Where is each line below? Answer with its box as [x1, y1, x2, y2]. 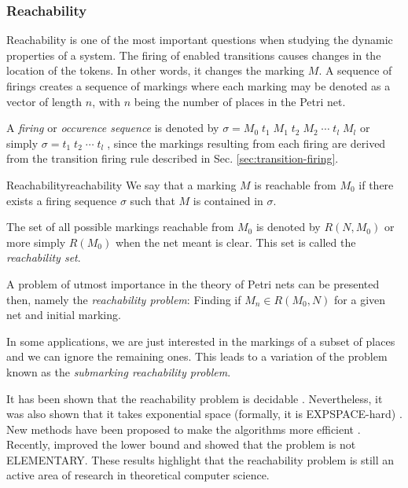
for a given [334, 291, 386, 307]
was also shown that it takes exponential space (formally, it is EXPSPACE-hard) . [6, 405, 402, 422]
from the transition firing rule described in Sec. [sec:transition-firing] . [6, 150, 339, 167]
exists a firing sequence [6, 192, 117, 208]
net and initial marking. [6, 306, 121, 323]
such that [130, 192, 175, 208]
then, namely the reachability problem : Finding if [6, 291, 241, 307]
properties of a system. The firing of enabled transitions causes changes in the [6, 46, 381, 63]
